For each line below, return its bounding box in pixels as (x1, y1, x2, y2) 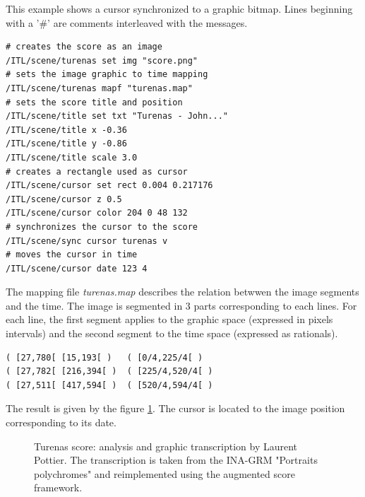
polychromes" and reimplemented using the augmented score (34, 466, 295, 481)
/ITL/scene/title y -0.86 (6, 139, 127, 149)
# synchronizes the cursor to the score (6, 221, 198, 232)
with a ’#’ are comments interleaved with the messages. (6, 15, 248, 30)
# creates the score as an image (6, 42, 162, 52)
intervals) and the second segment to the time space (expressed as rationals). (6, 326, 338, 341)
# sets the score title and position (6, 97, 183, 107)
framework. (34, 480, 83, 495)
